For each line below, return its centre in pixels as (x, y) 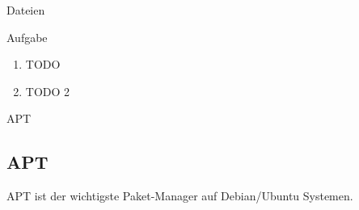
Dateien (26, 10)
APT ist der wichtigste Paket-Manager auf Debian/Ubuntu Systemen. (180, 196)
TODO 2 (48, 91)
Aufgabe (27, 37)
